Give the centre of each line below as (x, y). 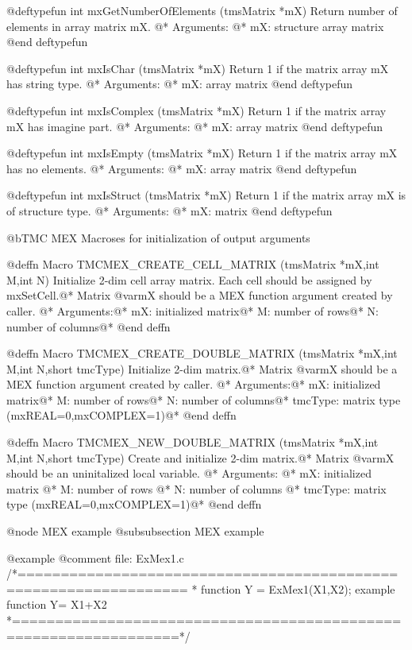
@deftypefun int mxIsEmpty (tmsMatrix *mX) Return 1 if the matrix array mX (202, 153)
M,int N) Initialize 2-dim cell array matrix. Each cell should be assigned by (189, 279)
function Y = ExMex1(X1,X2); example (298, 588)
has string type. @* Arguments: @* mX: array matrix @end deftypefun (180, 84)
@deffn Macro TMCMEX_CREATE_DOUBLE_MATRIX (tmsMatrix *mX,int (202, 353)
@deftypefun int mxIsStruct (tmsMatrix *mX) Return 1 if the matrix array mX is (206, 195)
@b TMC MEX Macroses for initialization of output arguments (158, 237)
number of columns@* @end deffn (89, 326)
